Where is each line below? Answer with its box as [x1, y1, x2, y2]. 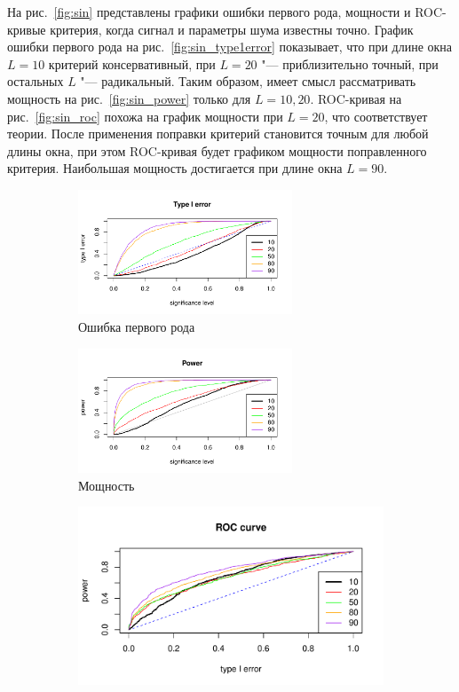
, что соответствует [324, 106, 428, 125]
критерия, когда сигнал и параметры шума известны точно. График [50, 20, 414, 38]
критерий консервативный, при [48, 54, 216, 73]
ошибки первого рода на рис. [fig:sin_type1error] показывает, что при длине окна [7, 37, 453, 56]
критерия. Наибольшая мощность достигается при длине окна [7, 159, 343, 177]
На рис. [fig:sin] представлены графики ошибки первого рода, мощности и [7, 3, 411, 20]
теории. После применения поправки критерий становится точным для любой [7, 124, 429, 143]
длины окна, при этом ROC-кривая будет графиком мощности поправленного [7, 141, 427, 160]
